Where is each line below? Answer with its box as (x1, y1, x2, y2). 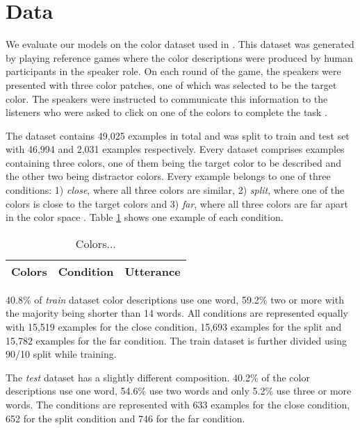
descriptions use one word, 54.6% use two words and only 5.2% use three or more (6, 383, 352, 398)
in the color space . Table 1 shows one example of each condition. (6, 210, 284, 224)
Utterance (124, 263, 181, 279)
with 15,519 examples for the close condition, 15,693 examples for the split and (6, 320, 342, 334)
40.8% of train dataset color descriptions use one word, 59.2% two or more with (6, 292, 344, 306)
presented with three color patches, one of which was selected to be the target (6, 77, 337, 92)
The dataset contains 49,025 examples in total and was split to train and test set (6, 128, 350, 142)
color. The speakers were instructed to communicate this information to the (6, 91, 328, 106)
